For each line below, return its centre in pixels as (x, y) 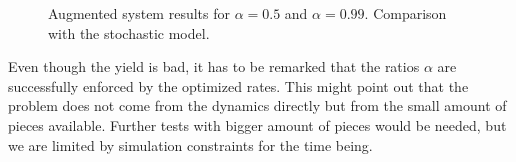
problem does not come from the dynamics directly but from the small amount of (257, 105)
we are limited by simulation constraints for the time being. (190, 144)
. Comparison (405, 13)
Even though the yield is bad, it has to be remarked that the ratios (214, 66)
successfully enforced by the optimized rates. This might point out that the (238, 85)
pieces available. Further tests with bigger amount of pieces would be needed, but (257, 124)
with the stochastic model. (129, 32)
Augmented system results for (139, 13)
